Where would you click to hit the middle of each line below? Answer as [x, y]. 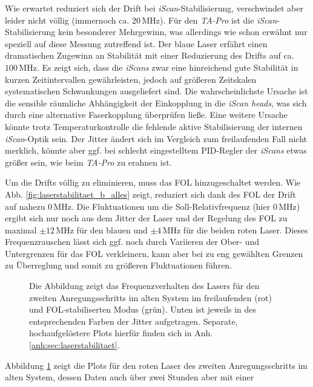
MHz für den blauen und [102, 229]
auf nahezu [25, 206]
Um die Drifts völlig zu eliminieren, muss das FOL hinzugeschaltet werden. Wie [153, 182]
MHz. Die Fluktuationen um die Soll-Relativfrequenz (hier [162, 206]
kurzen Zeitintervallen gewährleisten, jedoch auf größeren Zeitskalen [131, 79]
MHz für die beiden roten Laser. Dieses [235, 229]
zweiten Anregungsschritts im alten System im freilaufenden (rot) [151, 297]
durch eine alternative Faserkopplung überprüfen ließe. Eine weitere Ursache [146, 115]
